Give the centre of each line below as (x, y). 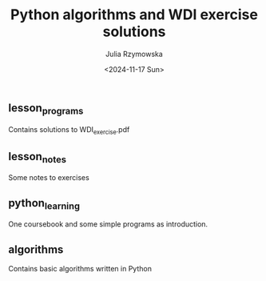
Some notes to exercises (49, 178)
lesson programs (46, 109)
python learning (44, 204)
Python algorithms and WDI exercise (134, 15)
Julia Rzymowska (134, 54)
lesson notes (37, 157)
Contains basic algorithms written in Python (80, 269)
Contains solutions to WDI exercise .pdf (69, 130)
